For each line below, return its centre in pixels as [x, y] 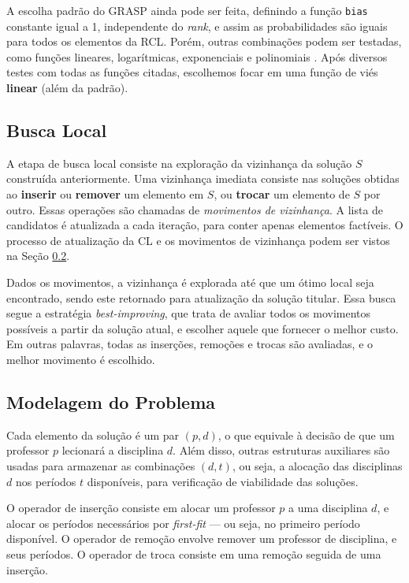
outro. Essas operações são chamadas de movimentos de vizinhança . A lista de [195, 209]
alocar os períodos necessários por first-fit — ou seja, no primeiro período [183, 523]
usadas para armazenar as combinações [101, 465]
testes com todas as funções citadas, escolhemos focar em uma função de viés [192, 72]
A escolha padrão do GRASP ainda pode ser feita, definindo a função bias [187, 10]
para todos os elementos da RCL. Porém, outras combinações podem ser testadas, [204, 41]
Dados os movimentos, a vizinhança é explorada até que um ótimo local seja [190, 282]
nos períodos [46, 481]
